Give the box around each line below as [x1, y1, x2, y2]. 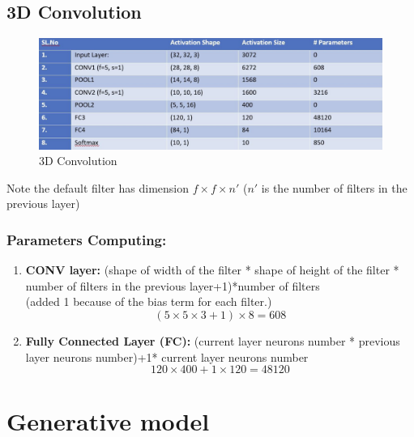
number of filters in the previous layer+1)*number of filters [25, 277, 320, 294]
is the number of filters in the [261, 179, 408, 196]
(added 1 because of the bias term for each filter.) [25, 293, 272, 310]
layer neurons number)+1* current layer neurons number [25, 348, 309, 365]
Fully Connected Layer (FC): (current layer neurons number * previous [25, 333, 400, 350]
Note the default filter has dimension [6, 179, 189, 196]
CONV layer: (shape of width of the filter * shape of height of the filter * [25, 261, 399, 278]
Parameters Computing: [6, 229, 167, 249]
